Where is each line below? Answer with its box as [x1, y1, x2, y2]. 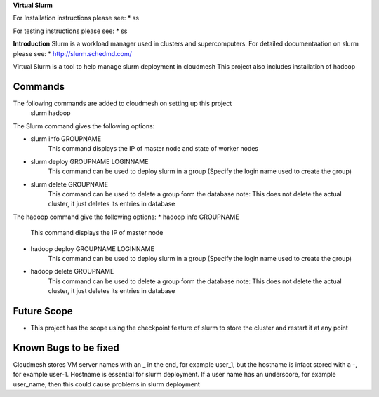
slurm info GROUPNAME [30, 135, 102, 143]
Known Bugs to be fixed [13, 342, 119, 354]
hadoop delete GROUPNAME [30, 267, 114, 276]
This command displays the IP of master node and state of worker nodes [48, 144, 259, 153]
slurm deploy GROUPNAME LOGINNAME [30, 157, 149, 166]
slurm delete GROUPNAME [30, 180, 109, 189]
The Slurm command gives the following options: [13, 121, 155, 130]
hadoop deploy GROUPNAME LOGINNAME [30, 244, 154, 253]
